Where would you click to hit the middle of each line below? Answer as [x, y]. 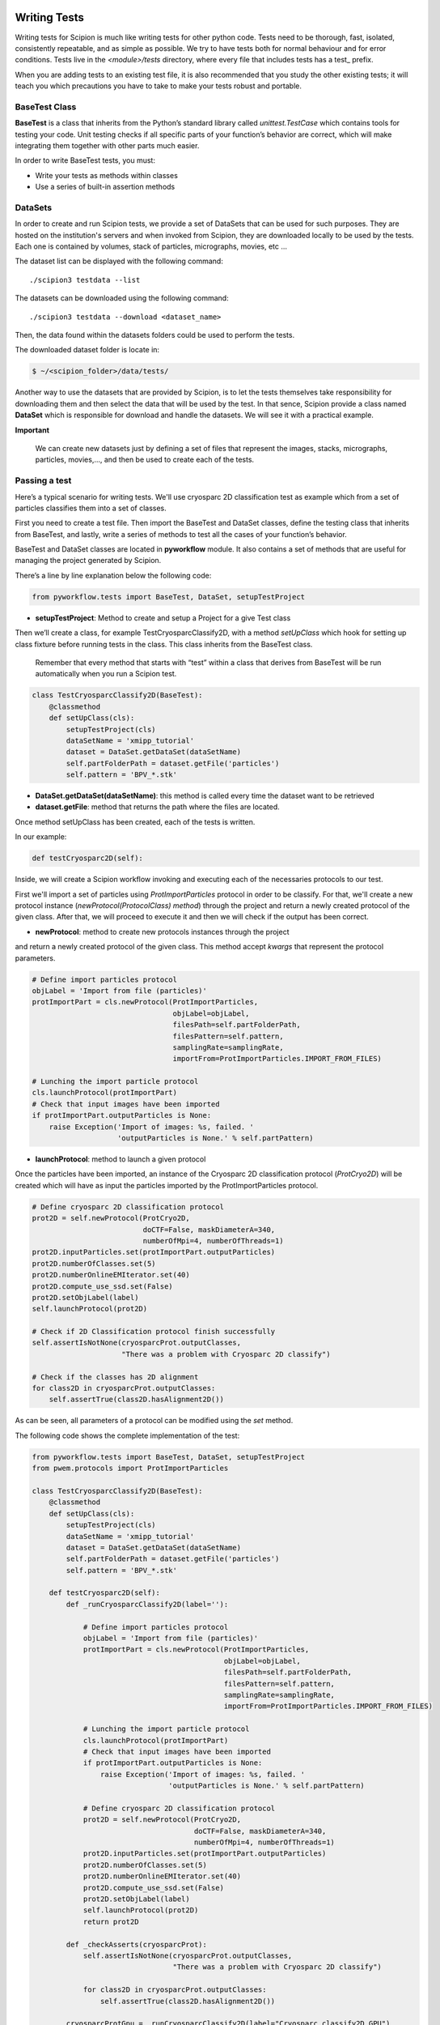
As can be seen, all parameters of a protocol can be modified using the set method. [154, 1421]
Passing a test [43, 480]
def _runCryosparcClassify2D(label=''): [147, 1604]
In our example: [41, 837]
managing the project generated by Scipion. [88, 561]
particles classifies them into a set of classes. [91, 508]
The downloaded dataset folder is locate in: [87, 350]
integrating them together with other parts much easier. [107, 145]
